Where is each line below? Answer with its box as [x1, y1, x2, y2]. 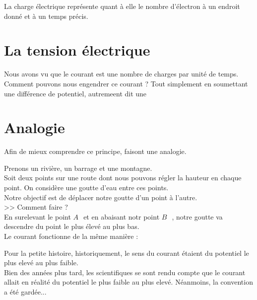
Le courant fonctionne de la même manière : [4, 230, 138, 241]
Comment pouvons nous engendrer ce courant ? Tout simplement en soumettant [4, 78, 248, 88]
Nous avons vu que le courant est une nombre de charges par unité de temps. [4, 69, 239, 79]
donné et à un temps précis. [4, 10, 88, 21]
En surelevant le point [4, 211, 71, 222]
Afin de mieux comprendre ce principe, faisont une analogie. [4, 146, 187, 156]
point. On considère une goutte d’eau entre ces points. [4, 182, 169, 192]
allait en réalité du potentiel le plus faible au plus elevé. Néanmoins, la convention [4, 277, 253, 287]
